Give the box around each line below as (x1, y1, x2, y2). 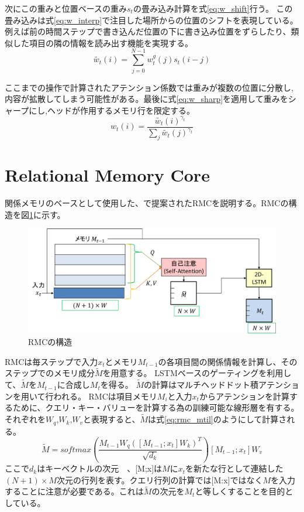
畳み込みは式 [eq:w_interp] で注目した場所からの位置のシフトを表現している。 (5, 13, 298, 26)
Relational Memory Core (5, 163, 210, 187)
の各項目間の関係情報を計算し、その (158, 355, 298, 367)
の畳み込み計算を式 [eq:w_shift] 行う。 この (133, 2, 293, 14)
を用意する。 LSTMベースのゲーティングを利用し (102, 367, 292, 379)
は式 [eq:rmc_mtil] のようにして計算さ (148, 413, 287, 425)
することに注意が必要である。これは (5, 485, 144, 497)
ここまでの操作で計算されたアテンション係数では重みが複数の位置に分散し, (5, 81, 293, 93)
